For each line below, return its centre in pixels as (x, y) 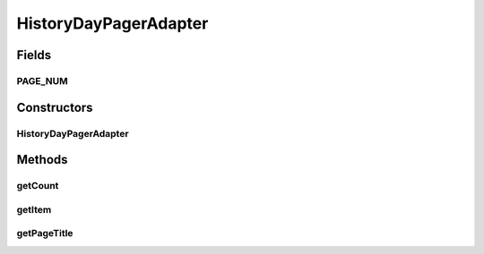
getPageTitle (45, 233)
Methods (42, 160)
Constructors (55, 107)
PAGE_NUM (43, 80)
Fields (34, 55)
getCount (38, 186)
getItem (34, 209)
